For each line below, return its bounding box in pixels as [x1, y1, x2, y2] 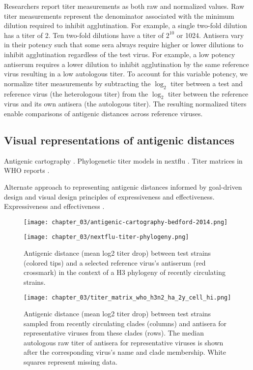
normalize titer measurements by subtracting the [4, 78, 151, 88]
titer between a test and [170, 78, 243, 88]
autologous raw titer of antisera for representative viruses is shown [24, 337, 224, 347]
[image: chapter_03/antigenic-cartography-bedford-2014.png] [24, 218, 228, 226]
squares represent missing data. [24, 357, 118, 367]
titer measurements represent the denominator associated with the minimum [4, 10, 234, 21]
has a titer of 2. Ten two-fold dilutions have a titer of [4, 30, 164, 40]
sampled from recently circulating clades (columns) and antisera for [24, 318, 227, 328]
